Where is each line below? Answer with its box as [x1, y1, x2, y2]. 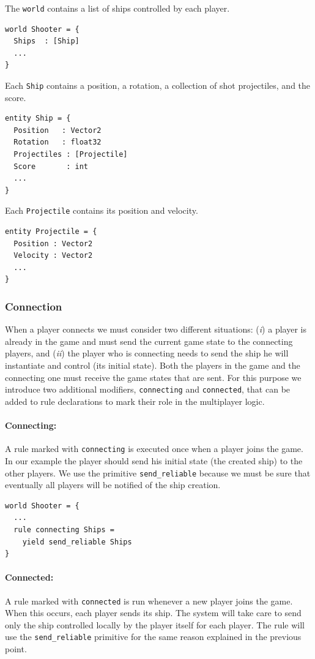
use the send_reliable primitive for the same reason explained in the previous [5, 630, 302, 643]
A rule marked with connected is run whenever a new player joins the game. [5, 594, 293, 607]
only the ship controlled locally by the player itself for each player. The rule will [5, 618, 305, 631]
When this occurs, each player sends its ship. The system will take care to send [5, 606, 302, 619]
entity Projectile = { [5, 227, 97, 236]
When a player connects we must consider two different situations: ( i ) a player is [5, 323, 306, 336]
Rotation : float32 [13, 138, 102, 147]
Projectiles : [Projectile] [13, 150, 128, 159]
